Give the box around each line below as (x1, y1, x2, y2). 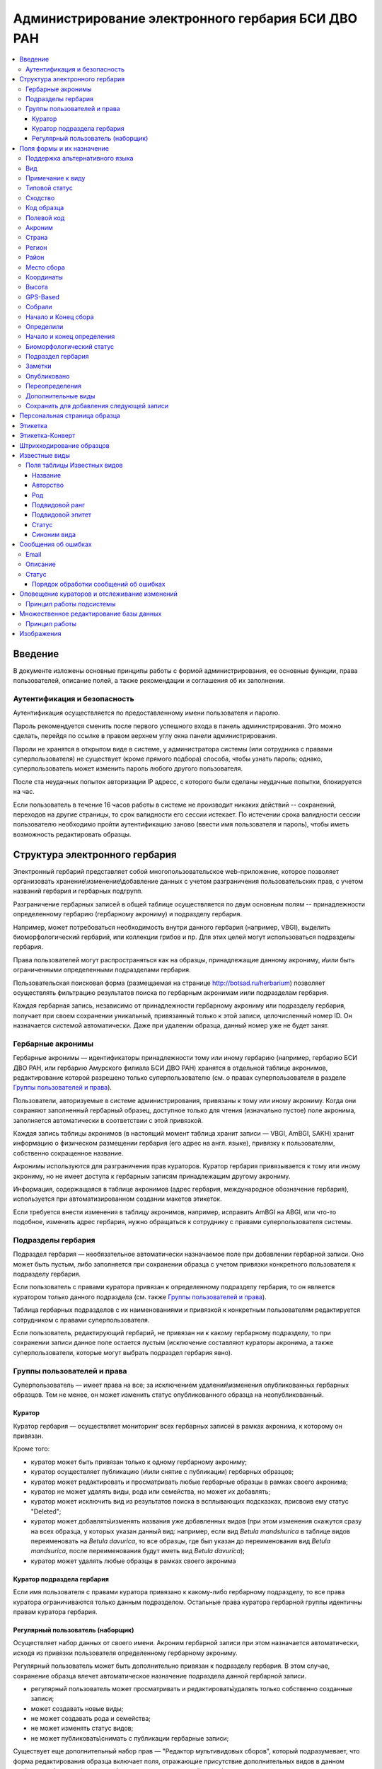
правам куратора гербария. (13, 1607, 98, 1616)
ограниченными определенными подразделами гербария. (13, 966, 191, 974)
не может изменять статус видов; (30, 1724, 134, 1733)
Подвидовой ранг (32, 500, 85, 509)
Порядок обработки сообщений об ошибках (32, 580, 166, 589)
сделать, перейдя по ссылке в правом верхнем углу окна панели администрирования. (13, 732, 277, 740)
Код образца (25, 204, 64, 212)
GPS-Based (25, 292, 59, 301)
